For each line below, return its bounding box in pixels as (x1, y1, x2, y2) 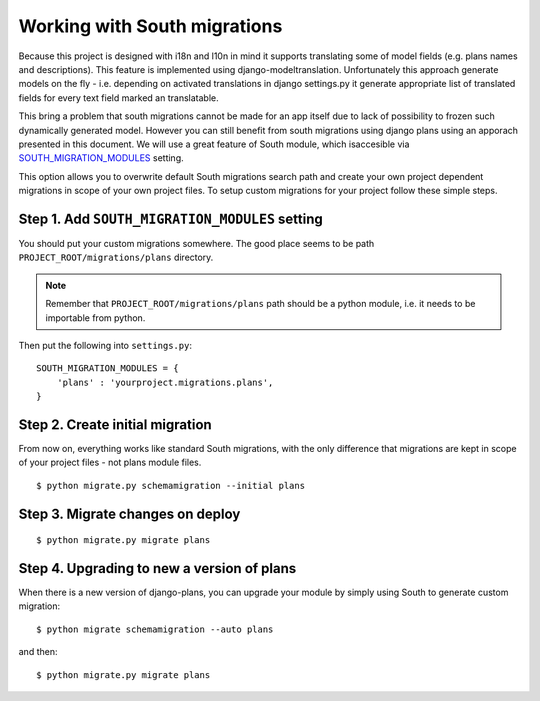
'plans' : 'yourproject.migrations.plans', (56, 376, 274, 388)
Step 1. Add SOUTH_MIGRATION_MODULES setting (18, 210, 324, 227)
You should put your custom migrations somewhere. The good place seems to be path (18, 237, 375, 249)
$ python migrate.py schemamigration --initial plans (36, 480, 305, 491)
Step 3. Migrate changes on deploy (18, 505, 241, 522)
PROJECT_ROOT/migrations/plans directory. (18, 251, 214, 264)
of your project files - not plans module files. (18, 456, 202, 469)
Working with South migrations (18, 15, 283, 37)
